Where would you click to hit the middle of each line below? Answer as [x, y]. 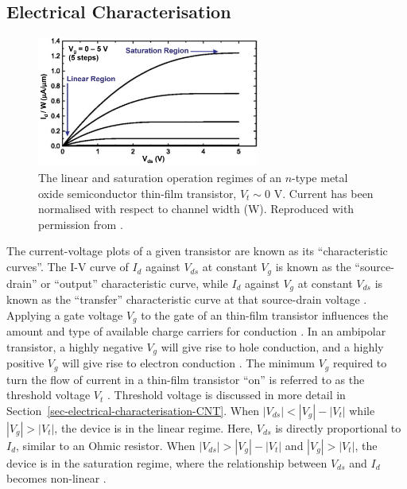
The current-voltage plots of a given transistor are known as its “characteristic [197, 251]
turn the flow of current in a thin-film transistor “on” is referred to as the [186, 379]
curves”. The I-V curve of [68, 267]
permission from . [81, 224]
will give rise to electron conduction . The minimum [188, 363]
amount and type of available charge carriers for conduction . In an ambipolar [196, 331]
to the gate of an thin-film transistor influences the [265, 314]
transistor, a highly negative [75, 346]
